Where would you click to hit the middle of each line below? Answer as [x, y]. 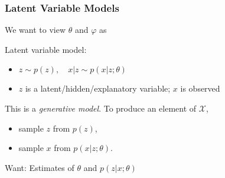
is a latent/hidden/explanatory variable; [98, 88]
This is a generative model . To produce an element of [101, 108]
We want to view [35, 30]
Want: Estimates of [40, 167]
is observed [200, 88]
